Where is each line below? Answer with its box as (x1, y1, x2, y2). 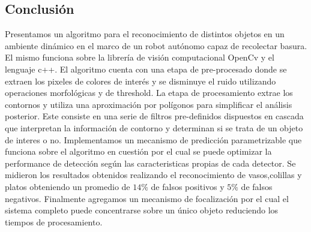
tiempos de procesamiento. (5, 215, 103, 228)
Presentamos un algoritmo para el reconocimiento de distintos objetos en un (5, 28, 285, 40)
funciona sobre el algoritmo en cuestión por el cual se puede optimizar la (5, 145, 272, 158)
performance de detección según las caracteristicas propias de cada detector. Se (5, 156, 296, 169)
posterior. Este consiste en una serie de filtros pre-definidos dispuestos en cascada (5, 110, 304, 122)
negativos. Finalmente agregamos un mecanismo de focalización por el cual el (5, 192, 289, 204)
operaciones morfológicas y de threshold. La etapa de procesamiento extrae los (5, 86, 293, 99)
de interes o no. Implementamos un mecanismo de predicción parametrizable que (5, 133, 302, 146)
